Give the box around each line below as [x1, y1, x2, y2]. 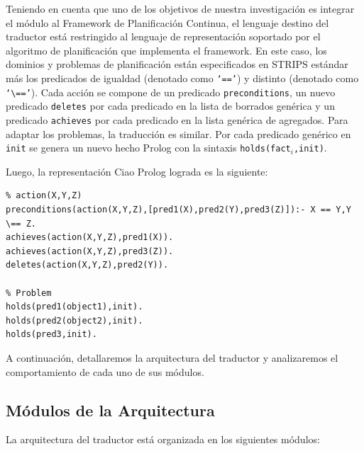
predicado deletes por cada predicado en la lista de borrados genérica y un [6, 98, 335, 113]
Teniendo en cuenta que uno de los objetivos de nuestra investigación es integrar [6, 1, 355, 16]
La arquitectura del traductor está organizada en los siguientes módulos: [6, 432, 320, 447]
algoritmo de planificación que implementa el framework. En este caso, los [6, 42, 327, 57]
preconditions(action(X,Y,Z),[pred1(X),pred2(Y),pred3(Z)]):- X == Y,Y [6, 205, 351, 215]
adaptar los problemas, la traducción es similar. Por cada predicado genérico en [6, 126, 351, 141]
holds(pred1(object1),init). [6, 302, 143, 312]
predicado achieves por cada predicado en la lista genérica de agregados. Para [6, 112, 348, 127]
